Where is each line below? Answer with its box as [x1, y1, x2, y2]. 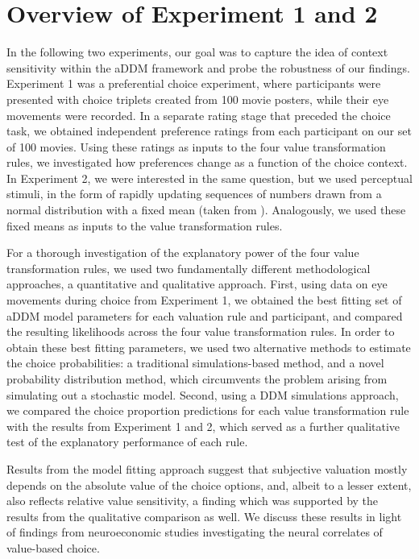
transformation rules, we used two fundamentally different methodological [6, 259, 371, 276]
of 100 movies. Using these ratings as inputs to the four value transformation [6, 138, 386, 155]
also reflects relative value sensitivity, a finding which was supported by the [6, 492, 379, 509]
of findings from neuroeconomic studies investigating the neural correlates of [6, 524, 383, 540]
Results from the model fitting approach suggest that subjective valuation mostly [6, 460, 408, 477]
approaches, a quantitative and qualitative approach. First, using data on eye [6, 275, 388, 292]
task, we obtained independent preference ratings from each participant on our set [6, 122, 412, 139]
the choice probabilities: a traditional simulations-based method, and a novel [6, 354, 384, 371]
